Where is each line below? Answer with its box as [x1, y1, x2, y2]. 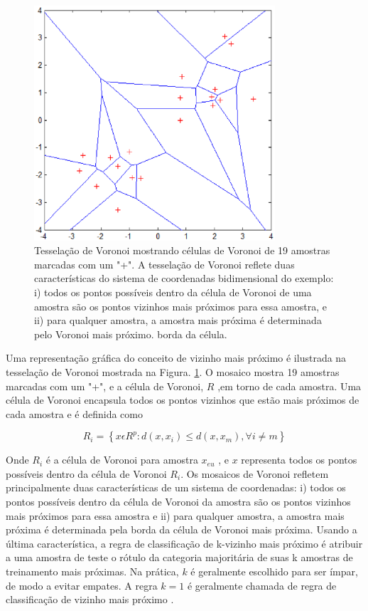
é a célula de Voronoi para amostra [45, 452, 198, 467]
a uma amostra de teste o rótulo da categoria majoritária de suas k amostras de [6, 550, 353, 565]
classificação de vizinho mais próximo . [6, 592, 174, 607]
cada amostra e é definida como [6, 406, 143, 421]
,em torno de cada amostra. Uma [217, 378, 362, 393]
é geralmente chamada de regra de [187, 578, 337, 592]
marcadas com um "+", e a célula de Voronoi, [6, 378, 204, 393]
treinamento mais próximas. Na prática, [6, 564, 179, 579]
